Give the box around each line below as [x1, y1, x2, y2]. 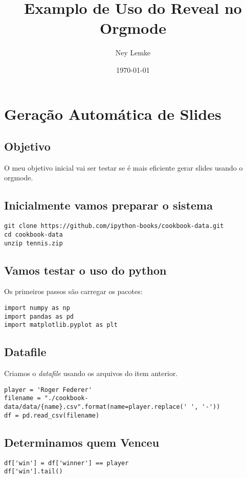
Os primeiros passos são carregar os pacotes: [4, 286, 143, 297]
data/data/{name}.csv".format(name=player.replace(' [4, 403, 187, 411]
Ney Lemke [115, 47, 151, 58]
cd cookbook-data [4, 231, 63, 238]
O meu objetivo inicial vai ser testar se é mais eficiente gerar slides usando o [4, 162, 243, 173]
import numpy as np [4, 304, 70, 312]
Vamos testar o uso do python [4, 262, 167, 278]
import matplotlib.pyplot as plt [4, 321, 118, 329]
